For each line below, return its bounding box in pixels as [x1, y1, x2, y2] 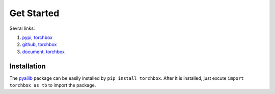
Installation [9, 62, 46, 70]
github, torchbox [22, 41, 57, 48]
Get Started [9, 8, 60, 19]
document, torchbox [22, 49, 65, 55]
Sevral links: [9, 25, 35, 31]
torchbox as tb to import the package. [9, 82, 96, 88]
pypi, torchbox [22, 34, 53, 40]
